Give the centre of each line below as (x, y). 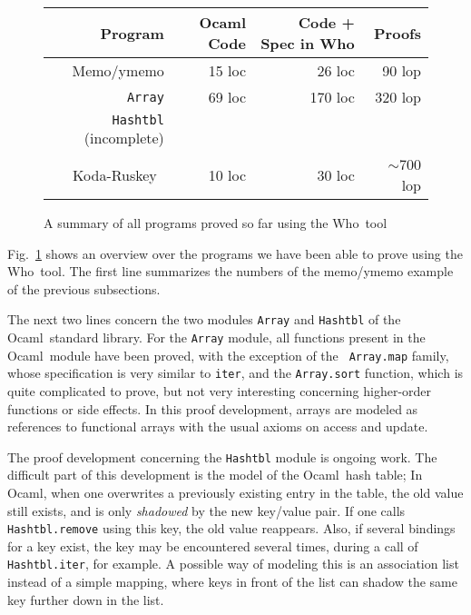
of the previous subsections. (84, 288)
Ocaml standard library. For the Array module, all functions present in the (216, 337)
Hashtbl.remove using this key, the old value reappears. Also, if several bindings (231, 528)
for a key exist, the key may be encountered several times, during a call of (213, 546)
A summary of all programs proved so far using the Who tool (216, 223)
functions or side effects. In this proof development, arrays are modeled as (213, 408)
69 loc (227, 97)
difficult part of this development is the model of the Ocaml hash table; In (215, 475)
